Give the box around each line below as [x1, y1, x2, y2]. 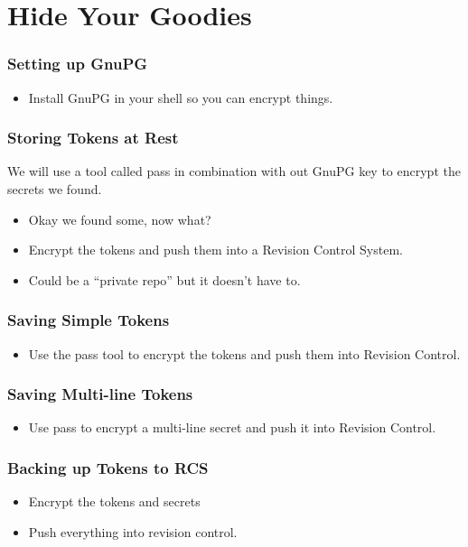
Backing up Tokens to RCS [7, 456, 209, 478]
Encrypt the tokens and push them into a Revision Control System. [28, 240, 403, 259]
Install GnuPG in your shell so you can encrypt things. [28, 88, 333, 107]
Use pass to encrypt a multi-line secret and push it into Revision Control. [28, 418, 436, 437]
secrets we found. [7, 180, 102, 198]
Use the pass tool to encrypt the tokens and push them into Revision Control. [28, 344, 461, 363]
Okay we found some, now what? [28, 209, 211, 228]
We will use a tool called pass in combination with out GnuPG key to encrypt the [7, 162, 461, 181]
